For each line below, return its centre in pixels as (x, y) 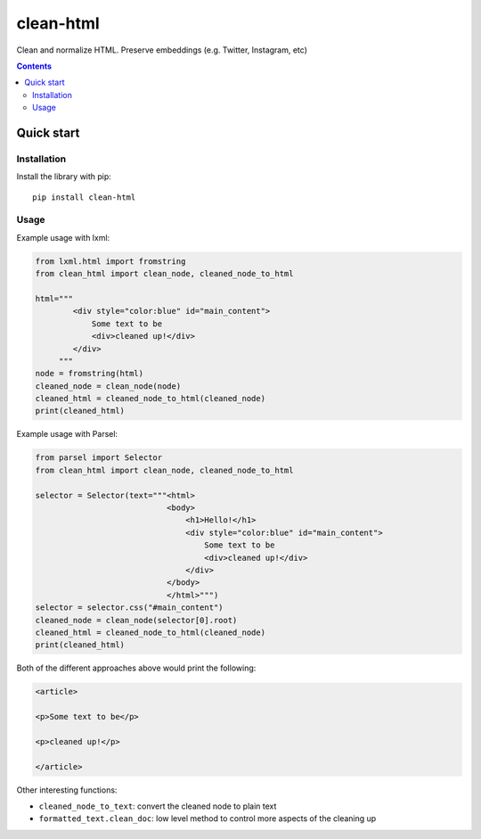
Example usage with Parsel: (67, 434)
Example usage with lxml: (63, 237)
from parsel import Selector (99, 458)
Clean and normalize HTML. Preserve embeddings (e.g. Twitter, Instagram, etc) (162, 50)
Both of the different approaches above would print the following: (136, 668)
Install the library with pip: (64, 177)
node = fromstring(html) (90, 374)
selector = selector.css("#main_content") (129, 608)
